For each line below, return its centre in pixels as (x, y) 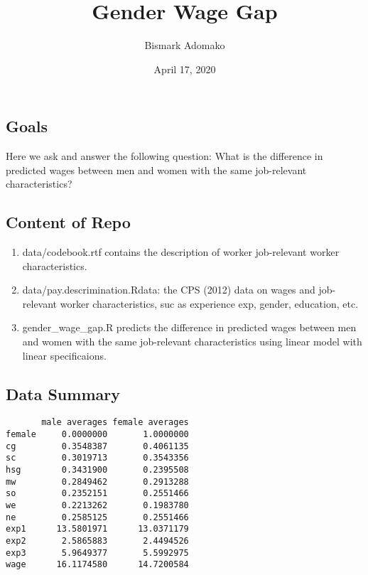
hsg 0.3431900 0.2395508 (97, 470)
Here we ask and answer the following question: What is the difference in (164, 156)
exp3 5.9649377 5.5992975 (97, 553)
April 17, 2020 (185, 69)
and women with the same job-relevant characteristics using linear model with (192, 342)
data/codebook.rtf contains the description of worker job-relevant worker (181, 252)
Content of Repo (68, 222)
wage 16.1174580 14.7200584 (97, 565)
